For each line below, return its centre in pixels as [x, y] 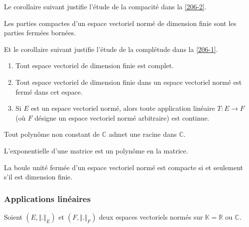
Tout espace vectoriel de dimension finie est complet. [95, 65]
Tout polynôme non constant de [52, 134]
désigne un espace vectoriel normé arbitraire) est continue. [122, 117]
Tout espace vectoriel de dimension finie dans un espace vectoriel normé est [129, 82]
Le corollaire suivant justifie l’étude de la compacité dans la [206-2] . [105, 6]
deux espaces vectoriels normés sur [151, 216]
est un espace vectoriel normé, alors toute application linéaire [123, 108]
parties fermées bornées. [40, 33]
